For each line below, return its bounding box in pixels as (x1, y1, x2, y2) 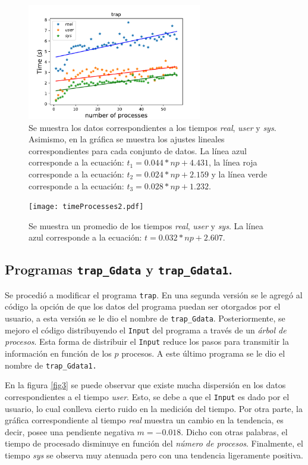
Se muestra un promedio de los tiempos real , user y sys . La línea (29, 219, 263, 232)
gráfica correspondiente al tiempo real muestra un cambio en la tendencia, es (5, 414, 284, 426)
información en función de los (5, 347, 112, 359)
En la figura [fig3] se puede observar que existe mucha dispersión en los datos (5, 379, 286, 391)
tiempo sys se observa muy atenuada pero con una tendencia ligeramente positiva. (5, 448, 303, 461)
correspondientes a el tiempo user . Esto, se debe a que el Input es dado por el (5, 390, 290, 402)
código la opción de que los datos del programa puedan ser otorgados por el (5, 300, 281, 313)
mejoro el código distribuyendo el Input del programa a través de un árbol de (5, 323, 287, 336)
